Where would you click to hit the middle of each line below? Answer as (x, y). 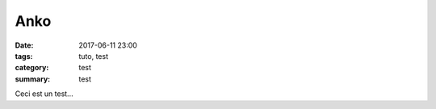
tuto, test (94, 56)
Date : (24, 45)
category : (32, 68)
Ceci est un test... (44, 94)
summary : (33, 79)
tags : (24, 56)
